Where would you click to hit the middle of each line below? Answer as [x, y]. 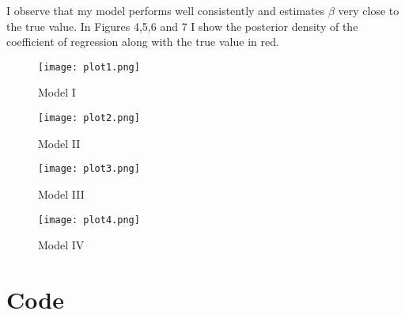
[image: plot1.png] [89, 67]
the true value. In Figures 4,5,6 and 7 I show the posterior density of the [182, 26]
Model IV [61, 245]
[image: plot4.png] [89, 220]
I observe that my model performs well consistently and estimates [166, 10]
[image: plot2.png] [89, 118]
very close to [369, 10]
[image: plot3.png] [89, 169]
